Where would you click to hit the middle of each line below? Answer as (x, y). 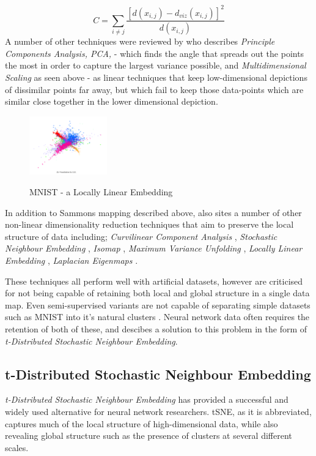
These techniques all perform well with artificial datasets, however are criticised (154, 281)
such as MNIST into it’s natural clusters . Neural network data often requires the (157, 317)
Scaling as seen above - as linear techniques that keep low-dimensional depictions (156, 77)
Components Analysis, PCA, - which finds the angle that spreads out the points (155, 53)
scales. (17, 447)
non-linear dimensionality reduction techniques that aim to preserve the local (149, 224)
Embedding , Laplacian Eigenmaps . (72, 260)
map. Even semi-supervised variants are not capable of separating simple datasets (158, 305)
